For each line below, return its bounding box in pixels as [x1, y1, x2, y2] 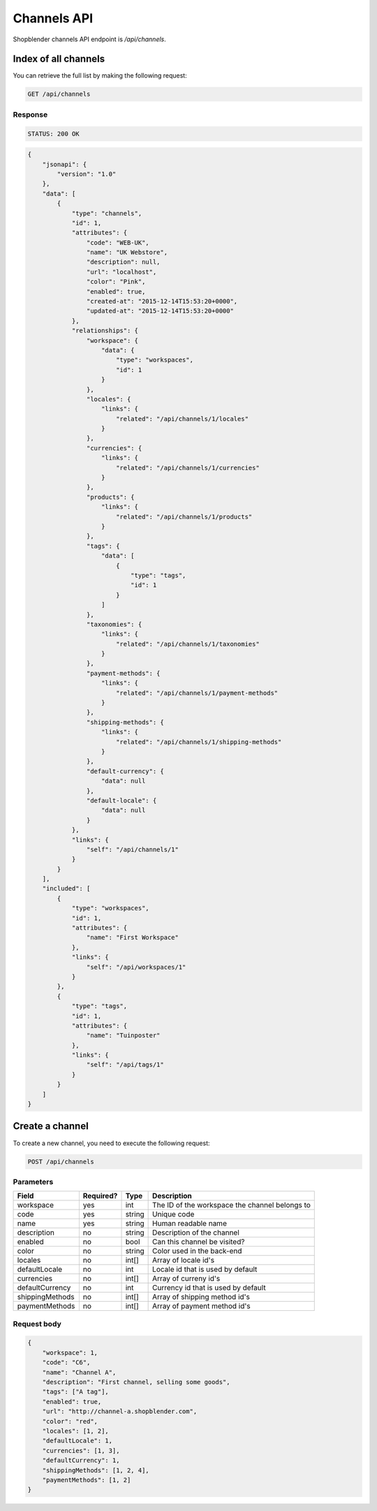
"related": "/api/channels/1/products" [115, 513, 253, 520]
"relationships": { [71, 327, 139, 335]
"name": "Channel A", [42, 1368, 117, 1376]
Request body [13, 1319, 62, 1328]
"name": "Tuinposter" [86, 1032, 161, 1040]
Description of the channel [152, 1228, 240, 1237]
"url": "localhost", [86, 268, 157, 276]
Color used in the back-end [152, 1246, 242, 1256]
